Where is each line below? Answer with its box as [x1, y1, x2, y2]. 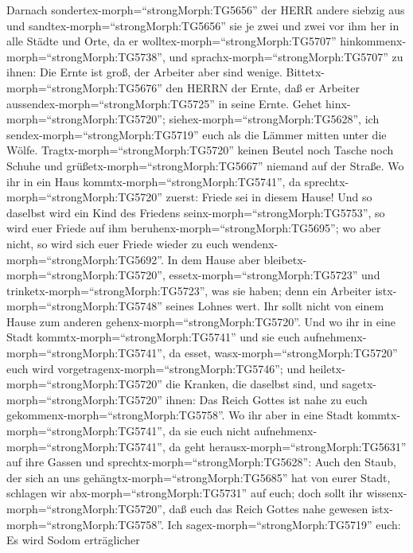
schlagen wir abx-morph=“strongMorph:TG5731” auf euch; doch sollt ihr [6, 485, 363, 501]
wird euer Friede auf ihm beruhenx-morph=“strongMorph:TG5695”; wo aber [6, 220, 381, 236]
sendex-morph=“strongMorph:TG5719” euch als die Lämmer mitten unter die [6, 126, 387, 142]
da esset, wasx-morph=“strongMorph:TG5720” [169, 345, 398, 361]
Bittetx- [286, 64, 325, 80]
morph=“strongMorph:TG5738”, [6, 48, 166, 64]
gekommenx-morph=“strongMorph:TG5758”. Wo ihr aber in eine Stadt [6, 407, 353, 423]
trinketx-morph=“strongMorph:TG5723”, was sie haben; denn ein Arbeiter [6, 282, 372, 298]
